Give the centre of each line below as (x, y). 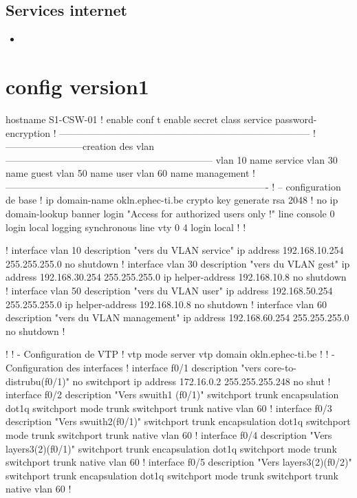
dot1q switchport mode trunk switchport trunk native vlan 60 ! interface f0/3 (169, 408)
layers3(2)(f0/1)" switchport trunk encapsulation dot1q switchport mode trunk (171, 448)
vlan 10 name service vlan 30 (277, 159)
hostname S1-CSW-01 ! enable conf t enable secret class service (139, 119)
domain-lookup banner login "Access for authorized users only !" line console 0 (170, 214)
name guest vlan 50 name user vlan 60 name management (128, 173)
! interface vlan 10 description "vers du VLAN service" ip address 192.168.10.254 (175, 250)
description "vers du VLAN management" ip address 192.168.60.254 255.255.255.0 (177, 317)
